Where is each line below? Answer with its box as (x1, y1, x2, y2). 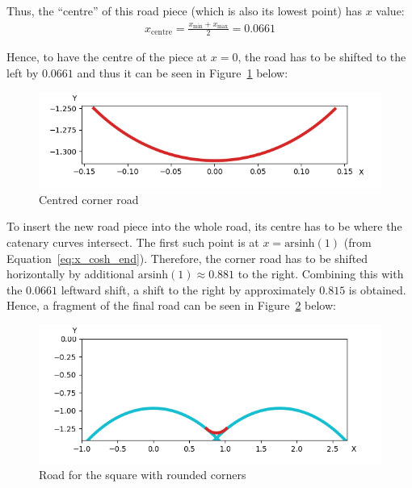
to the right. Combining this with (238, 265, 404, 282)
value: (376, 2, 405, 19)
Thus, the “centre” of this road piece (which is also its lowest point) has (6, 2, 363, 19)
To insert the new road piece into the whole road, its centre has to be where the (6, 218, 402, 235)
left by (6, 65, 39, 81)
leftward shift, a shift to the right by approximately (61, 281, 316, 298)
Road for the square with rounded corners (39, 466, 246, 483)
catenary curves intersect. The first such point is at (6, 233, 259, 250)
